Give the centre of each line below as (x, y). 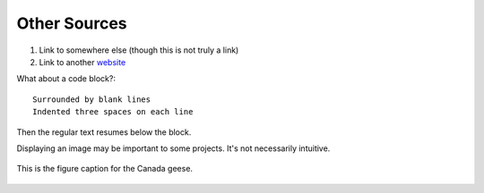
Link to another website (82, 62)
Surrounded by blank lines (92, 99)
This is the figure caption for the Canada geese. (104, 169)
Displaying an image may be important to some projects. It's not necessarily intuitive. (173, 148)
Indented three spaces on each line (113, 112)
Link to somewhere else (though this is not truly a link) (139, 50)
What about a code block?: (66, 79)
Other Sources (72, 23)
